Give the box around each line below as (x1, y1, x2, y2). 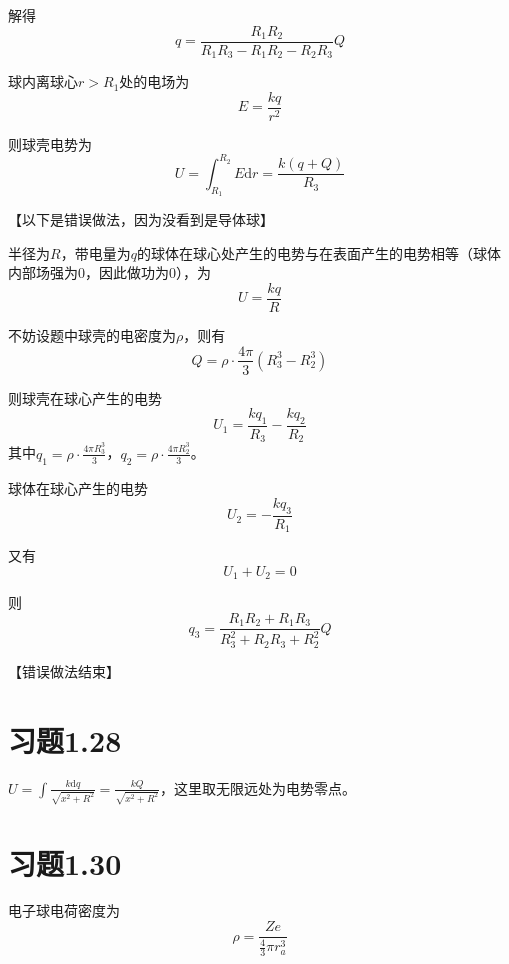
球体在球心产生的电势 (8, 477, 148, 498)
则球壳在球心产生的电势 (8, 387, 162, 408)
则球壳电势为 (8, 133, 92, 154)
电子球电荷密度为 (8, 900, 120, 921)
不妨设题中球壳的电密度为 (8, 324, 176, 345)
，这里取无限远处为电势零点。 (159, 777, 356, 798)
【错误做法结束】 (8, 660, 120, 681)
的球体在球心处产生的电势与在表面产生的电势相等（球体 (136, 242, 501, 263)
